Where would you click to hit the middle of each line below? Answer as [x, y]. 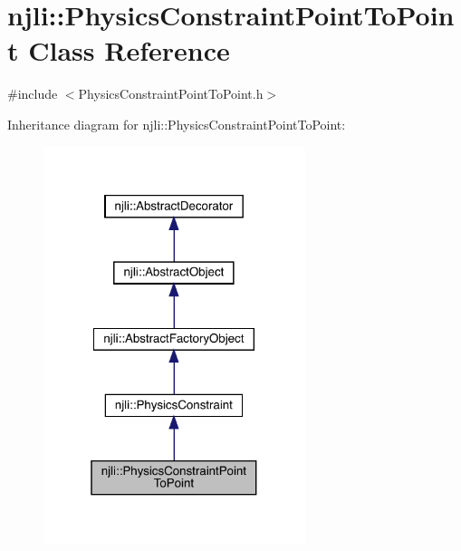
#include [33, 94]
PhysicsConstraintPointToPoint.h [171, 94]
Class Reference [129, 50]
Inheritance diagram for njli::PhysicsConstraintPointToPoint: [177, 124]
